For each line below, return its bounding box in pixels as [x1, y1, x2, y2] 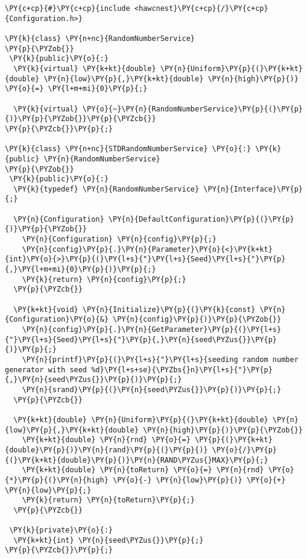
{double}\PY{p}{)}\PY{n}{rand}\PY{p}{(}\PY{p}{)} [5, 445, 208, 454]
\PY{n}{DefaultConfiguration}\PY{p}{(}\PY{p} [108, 214, 294, 223]
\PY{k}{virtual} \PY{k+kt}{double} [13, 64, 156, 73]
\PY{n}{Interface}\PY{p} [203, 184, 303, 193]
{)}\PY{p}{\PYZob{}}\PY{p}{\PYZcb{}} [5, 114, 156, 123]
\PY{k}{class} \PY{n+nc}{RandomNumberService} [5, 34, 195, 43]
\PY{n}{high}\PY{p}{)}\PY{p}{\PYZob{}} [143, 425, 303, 434]
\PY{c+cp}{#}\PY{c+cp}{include [5, 4, 130, 13]
